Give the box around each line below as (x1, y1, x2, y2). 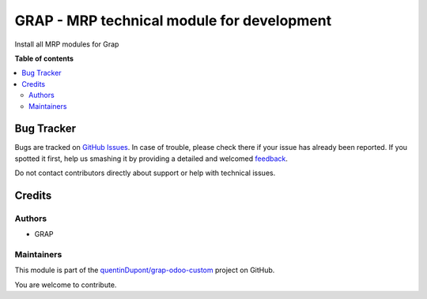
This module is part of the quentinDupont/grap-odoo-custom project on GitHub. (14, 265, 275, 275)
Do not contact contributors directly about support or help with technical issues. (14, 168, 276, 178)
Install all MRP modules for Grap (14, 39, 119, 49)
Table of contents (14, 54, 74, 63)
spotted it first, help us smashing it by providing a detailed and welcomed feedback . (14, 154, 289, 163)
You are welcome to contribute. (14, 280, 117, 290)
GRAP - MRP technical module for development (14, 12, 332, 29)
